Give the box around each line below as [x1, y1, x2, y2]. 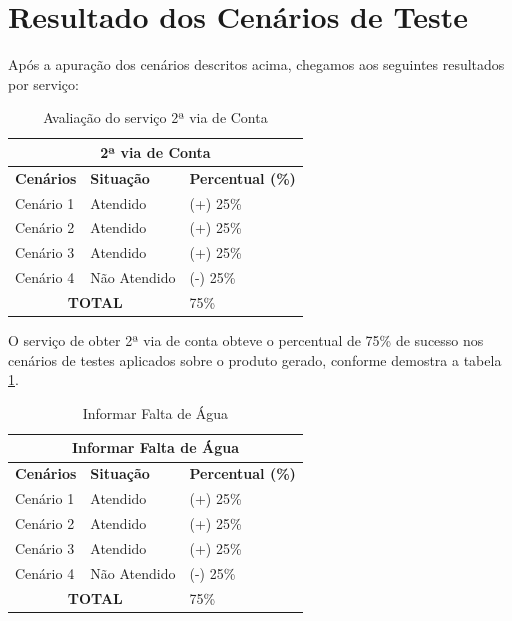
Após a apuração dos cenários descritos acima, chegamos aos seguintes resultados [8, 54, 505, 75]
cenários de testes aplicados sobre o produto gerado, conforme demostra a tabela [8, 349, 502, 370]
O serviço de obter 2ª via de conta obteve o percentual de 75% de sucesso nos [8, 330, 484, 351]
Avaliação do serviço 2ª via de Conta [43, 107, 268, 128]
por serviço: [8, 73, 79, 94]
